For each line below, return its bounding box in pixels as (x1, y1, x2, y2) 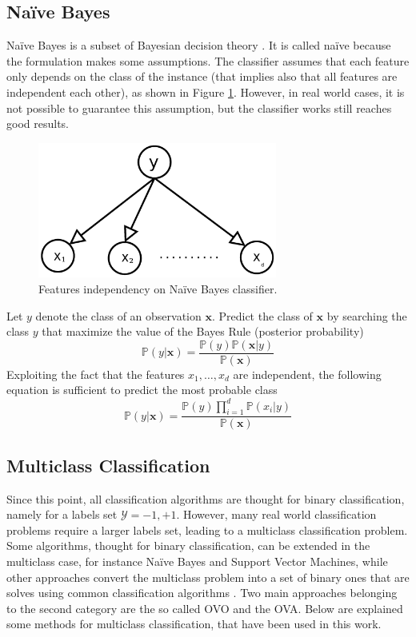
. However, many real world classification (176, 506, 377, 523)
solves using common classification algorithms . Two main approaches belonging (6, 584, 398, 601)
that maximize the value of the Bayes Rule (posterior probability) (42, 323, 364, 340)
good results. (6, 115, 69, 132)
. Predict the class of (211, 307, 313, 324)
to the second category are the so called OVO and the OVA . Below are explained (6, 599, 403, 616)
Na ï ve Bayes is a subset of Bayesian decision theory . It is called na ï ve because (6, 37, 391, 54)
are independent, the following (233, 365, 382, 382)
